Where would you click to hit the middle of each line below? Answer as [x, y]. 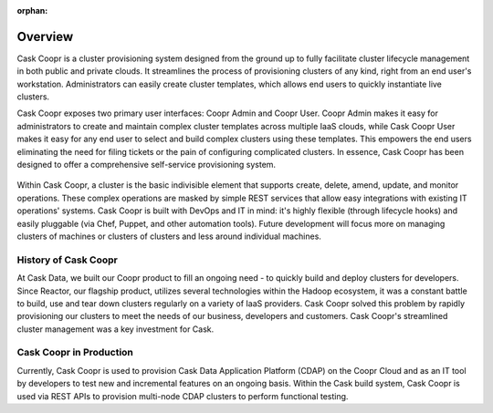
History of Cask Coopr [68, 260]
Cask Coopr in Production [75, 353]
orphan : [32, 10]
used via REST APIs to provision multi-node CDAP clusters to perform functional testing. [183, 396]
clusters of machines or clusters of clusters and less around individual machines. [169, 236]
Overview [45, 36]
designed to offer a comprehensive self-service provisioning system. [147, 165]
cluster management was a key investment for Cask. [115, 329]
